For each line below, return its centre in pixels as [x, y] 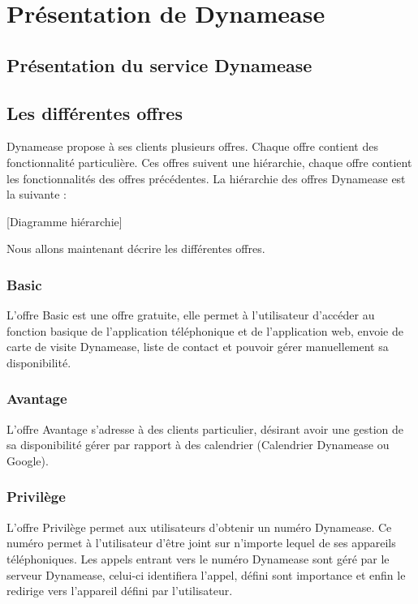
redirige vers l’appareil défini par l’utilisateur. [120, 591]
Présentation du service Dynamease [159, 64]
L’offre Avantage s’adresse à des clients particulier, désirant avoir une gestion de [205, 428]
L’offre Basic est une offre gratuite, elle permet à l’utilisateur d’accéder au [191, 315]
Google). [28, 460]
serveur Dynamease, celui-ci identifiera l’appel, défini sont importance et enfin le [206, 574]
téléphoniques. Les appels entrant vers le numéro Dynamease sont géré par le [198, 558]
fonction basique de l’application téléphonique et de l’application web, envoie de [205, 330]
